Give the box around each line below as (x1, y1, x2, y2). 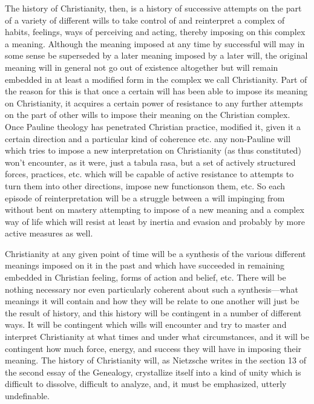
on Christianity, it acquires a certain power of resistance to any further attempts (5, 96, 303, 109)
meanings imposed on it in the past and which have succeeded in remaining (5, 259, 284, 272)
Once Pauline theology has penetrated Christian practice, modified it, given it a (5, 120, 301, 132)
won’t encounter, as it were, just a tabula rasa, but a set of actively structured (5, 155, 296, 168)
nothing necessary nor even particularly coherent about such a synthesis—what (5, 282, 298, 295)
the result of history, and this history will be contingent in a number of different (5, 306, 302, 319)
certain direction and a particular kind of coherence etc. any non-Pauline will (5, 132, 291, 145)
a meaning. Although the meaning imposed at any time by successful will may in (5, 37, 305, 50)
